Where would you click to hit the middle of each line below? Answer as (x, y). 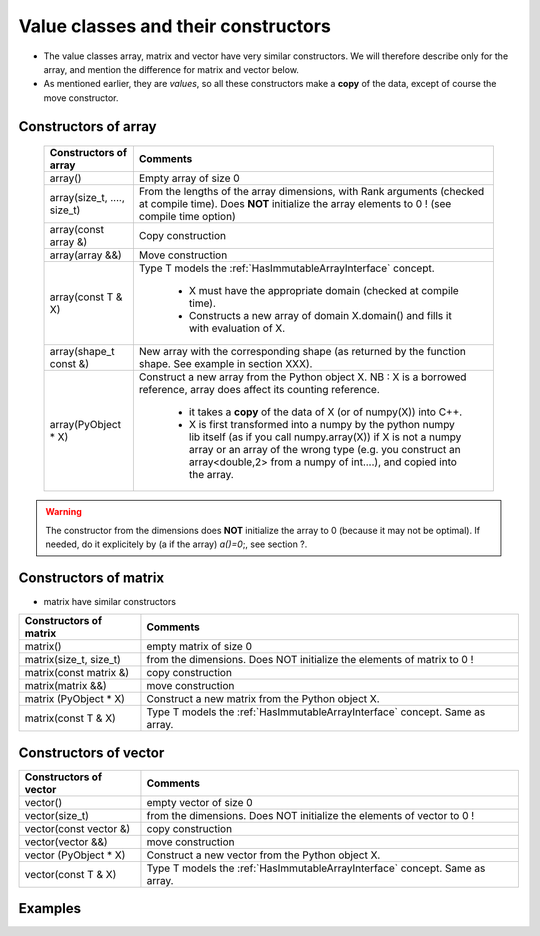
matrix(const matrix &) (77, 673)
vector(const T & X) (70, 874)
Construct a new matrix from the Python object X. (263, 699)
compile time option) (187, 217)
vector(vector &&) (66, 842)
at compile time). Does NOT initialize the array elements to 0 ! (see (295, 204)
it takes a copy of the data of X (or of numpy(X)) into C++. (325, 412)
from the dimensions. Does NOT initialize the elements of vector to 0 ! (310, 815)
